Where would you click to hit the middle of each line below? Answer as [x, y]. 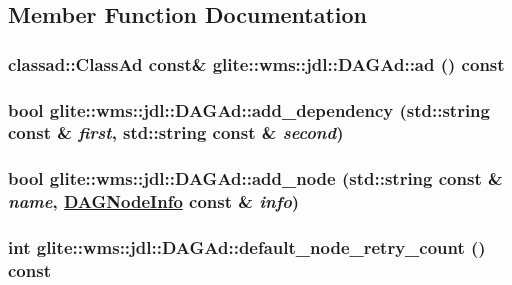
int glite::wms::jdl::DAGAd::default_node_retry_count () [247, 247]
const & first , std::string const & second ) [176, 132]
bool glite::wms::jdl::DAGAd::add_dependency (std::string [249, 109]
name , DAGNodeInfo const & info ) [154, 201]
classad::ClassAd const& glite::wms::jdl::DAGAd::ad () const [256, 63]
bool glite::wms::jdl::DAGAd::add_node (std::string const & [255, 178]
